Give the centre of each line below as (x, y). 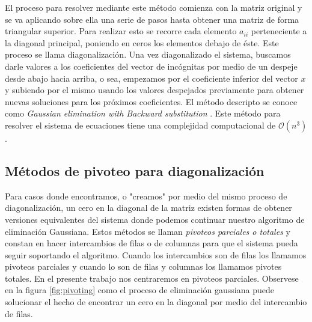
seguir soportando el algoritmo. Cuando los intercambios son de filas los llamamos (156, 254)
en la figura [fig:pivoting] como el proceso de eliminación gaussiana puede (139, 290)
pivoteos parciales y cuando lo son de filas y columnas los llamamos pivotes (143, 266)
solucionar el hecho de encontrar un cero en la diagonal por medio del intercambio (156, 302)
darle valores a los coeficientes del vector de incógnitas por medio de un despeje (151, 66)
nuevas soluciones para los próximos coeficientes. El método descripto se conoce (151, 101)
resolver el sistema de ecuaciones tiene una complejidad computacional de (140, 125)
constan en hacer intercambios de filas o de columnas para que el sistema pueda (151, 243)
